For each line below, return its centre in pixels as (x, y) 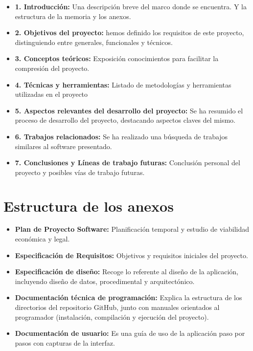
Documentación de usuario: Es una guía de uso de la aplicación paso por (130, 333)
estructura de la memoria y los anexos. (73, 16)
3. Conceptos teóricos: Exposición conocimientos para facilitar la (117, 58)
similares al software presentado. (63, 146)
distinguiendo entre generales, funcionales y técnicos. (94, 42)
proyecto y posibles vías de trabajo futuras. (80, 172)
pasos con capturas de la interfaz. (65, 342)
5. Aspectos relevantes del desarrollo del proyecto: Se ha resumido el (129, 110)
